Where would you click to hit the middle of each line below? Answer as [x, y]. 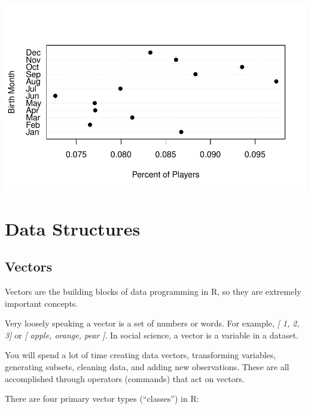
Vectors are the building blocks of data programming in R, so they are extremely [153, 291]
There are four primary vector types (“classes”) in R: [102, 399]
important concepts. [42, 303]
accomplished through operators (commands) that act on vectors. [125, 378]
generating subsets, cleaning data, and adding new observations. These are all [147, 366]
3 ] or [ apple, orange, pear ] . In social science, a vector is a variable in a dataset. [152, 335]
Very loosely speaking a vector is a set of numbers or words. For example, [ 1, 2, [152, 323]
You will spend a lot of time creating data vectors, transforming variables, [141, 355]
